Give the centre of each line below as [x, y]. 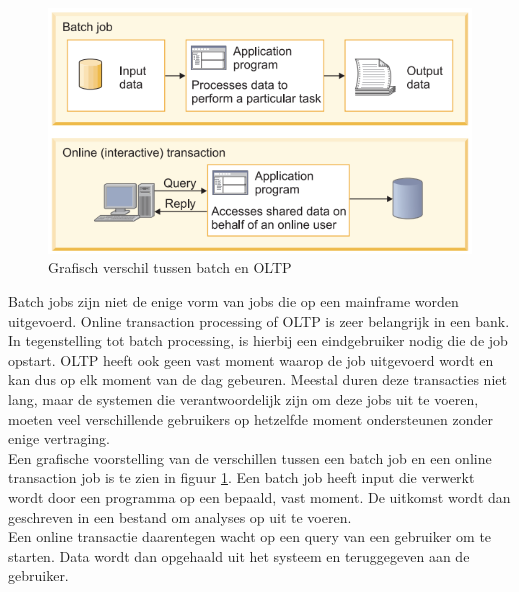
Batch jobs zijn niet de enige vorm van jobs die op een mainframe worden [233, 301]
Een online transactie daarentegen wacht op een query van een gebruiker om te [250, 536]
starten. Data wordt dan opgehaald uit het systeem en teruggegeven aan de [239, 555]
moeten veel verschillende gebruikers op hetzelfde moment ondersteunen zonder [250, 418]
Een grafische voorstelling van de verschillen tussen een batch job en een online [250, 457]
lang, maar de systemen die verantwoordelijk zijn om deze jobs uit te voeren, [243, 399]
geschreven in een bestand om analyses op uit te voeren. [180, 516]
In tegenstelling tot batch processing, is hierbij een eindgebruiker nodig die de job [258, 340]
